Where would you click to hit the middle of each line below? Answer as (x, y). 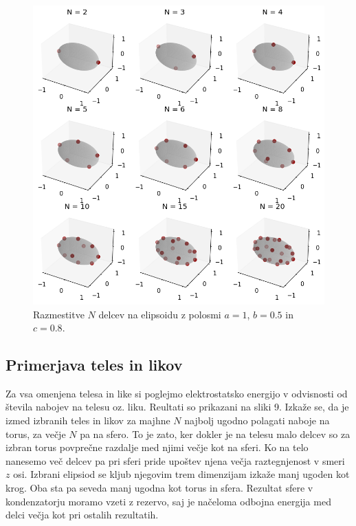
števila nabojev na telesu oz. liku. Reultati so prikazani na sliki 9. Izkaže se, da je (177, 407)
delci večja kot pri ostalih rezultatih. (82, 515)
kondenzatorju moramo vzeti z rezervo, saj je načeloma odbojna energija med (168, 501)
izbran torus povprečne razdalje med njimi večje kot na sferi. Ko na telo (157, 447)
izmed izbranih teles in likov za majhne (88, 420)
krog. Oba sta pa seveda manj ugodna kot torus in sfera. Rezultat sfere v (159, 488)
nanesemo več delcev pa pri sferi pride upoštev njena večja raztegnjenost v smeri (175, 460)
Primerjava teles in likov (94, 365)
